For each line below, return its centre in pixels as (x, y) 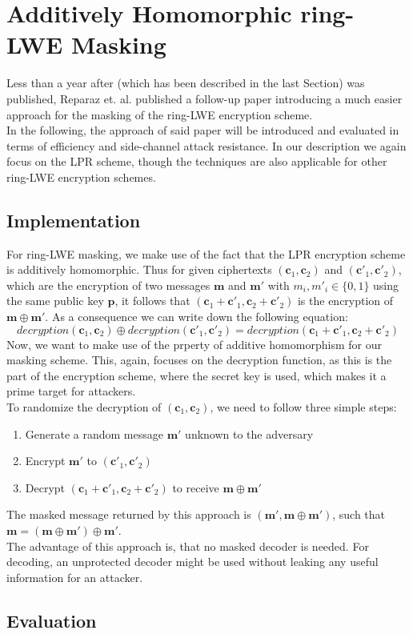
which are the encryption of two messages (108, 285)
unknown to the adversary (249, 433)
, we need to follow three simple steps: (303, 407)
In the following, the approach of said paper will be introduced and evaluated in (203, 130)
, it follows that (152, 301)
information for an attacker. (75, 577)
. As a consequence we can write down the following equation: (196, 317)
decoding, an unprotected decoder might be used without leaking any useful (192, 562)
